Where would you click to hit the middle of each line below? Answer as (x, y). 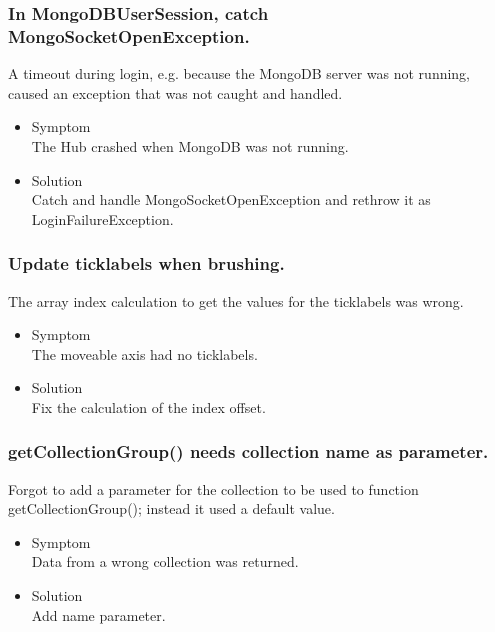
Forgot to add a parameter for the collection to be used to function (213, 488)
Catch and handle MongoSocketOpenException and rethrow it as (231, 199)
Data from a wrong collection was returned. (165, 561)
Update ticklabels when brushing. (146, 263)
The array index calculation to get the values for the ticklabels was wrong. (236, 300)
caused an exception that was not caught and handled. (175, 92)
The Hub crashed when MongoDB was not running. (190, 145)
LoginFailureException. (102, 218)
